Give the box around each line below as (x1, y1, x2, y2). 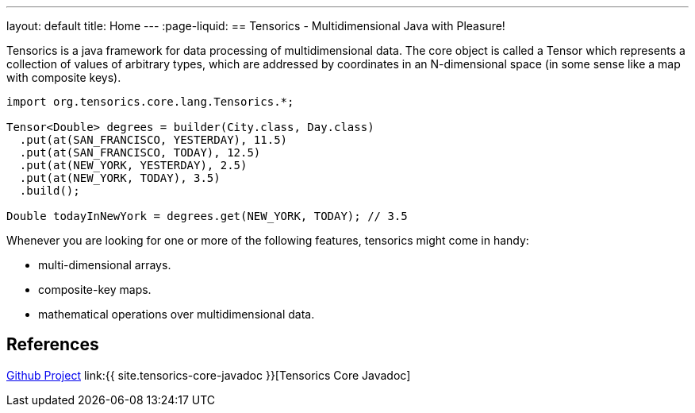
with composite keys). (6, 71, 121, 84)
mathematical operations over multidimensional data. (38, 307, 315, 321)
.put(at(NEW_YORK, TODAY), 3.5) (19, 172, 221, 184)
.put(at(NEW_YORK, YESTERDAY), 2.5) (19, 159, 248, 172)
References (6, 334, 99, 355)
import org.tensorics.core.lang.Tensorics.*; (6, 95, 294, 108)
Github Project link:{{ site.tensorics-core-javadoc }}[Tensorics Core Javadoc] (6, 368, 411, 382)
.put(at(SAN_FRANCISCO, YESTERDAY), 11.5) (19, 133, 288, 146)
